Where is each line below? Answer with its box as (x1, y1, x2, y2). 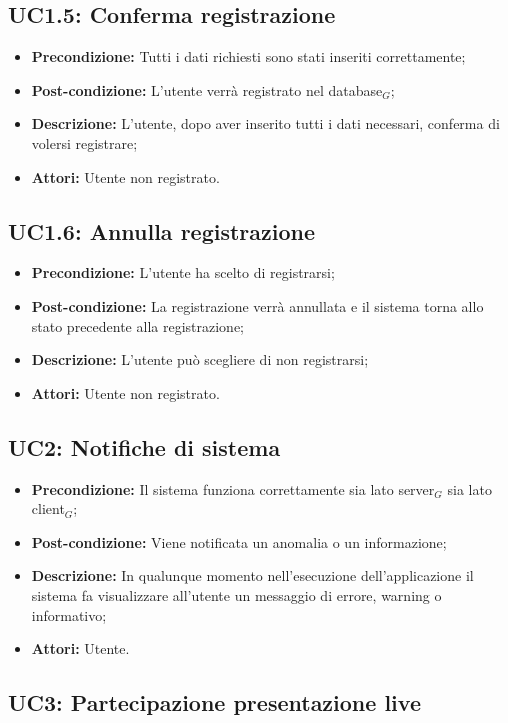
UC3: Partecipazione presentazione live (8, 687, 421, 718)
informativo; (31, 604, 107, 625)
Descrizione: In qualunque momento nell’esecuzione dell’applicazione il (31, 565, 474, 586)
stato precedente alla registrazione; (31, 315, 244, 336)
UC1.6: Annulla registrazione (8, 215, 316, 246)
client (31, 498, 65, 519)
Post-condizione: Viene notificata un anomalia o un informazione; (31, 531, 447, 552)
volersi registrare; (31, 132, 138, 153)
